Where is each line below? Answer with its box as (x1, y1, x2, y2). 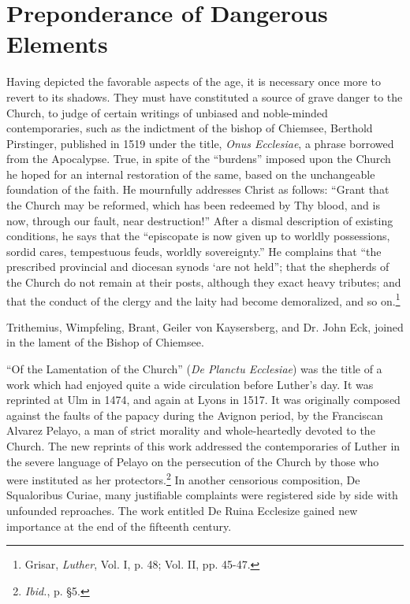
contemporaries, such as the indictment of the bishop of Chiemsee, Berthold (6, 120, 373, 136)
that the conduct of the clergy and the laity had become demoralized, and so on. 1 (6, 290, 401, 309)
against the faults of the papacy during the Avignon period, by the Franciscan (6, 406, 383, 423)
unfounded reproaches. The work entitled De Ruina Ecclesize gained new (6, 502, 358, 519)
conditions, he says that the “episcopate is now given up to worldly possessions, (6, 228, 390, 244)
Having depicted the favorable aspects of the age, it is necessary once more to (6, 73, 381, 90)
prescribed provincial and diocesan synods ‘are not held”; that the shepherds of (6, 258, 389, 275)
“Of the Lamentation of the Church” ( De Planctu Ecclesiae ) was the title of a (6, 361, 382, 377)
